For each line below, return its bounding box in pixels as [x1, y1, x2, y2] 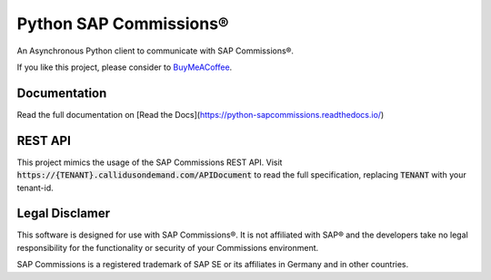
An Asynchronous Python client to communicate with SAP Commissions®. [16, 45, 295, 56]
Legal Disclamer [16, 206, 111, 221]
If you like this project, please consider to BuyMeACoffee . [16, 62, 233, 72]
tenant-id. [16, 182, 54, 193]
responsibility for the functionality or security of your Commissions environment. [16, 242, 319, 253]
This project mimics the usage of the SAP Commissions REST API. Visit [16, 157, 283, 168]
